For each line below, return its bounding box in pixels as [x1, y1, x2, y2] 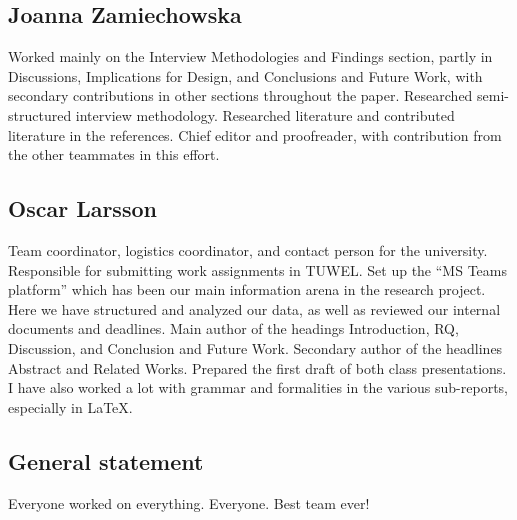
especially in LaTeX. [8, 396, 133, 417]
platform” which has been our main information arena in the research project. [8, 279, 486, 300]
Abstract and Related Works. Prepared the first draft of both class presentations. [8, 357, 507, 378]
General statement [8, 445, 204, 476]
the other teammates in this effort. [8, 144, 220, 165]
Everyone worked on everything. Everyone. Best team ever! [8, 492, 370, 513]
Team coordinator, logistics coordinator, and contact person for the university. [8, 239, 488, 260]
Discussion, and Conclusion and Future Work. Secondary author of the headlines [8, 337, 503, 358]
